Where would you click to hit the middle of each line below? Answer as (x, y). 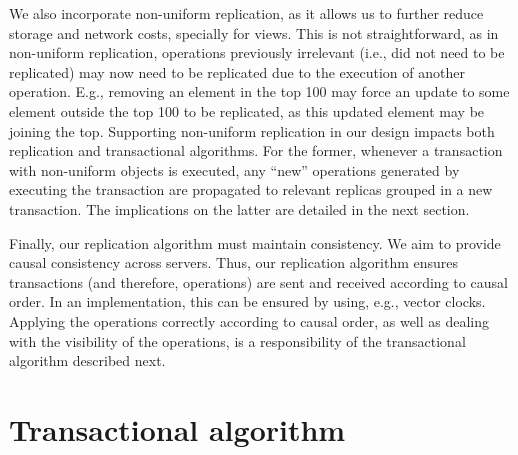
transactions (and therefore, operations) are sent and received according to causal (258, 281)
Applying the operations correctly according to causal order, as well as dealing (249, 320)
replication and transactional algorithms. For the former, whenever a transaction (256, 150)
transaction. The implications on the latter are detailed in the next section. (239, 208)
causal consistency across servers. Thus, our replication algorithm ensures (234, 262)
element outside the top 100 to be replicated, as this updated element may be (247, 110)
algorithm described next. (87, 360)
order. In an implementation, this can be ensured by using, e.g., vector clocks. (247, 301)
